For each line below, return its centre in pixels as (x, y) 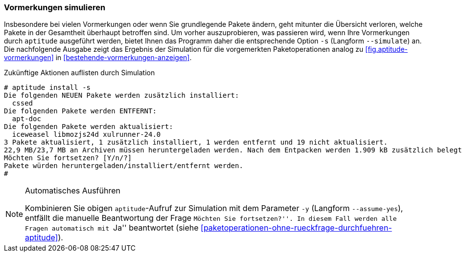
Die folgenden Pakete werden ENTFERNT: (80, 111)
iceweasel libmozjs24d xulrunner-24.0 (86, 135)
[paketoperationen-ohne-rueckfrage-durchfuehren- (296, 228)
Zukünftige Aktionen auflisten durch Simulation (80, 73)
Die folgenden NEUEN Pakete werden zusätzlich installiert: (122, 96)
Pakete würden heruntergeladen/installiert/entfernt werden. (124, 166)
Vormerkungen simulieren (55, 7)
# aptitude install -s (47, 88)
